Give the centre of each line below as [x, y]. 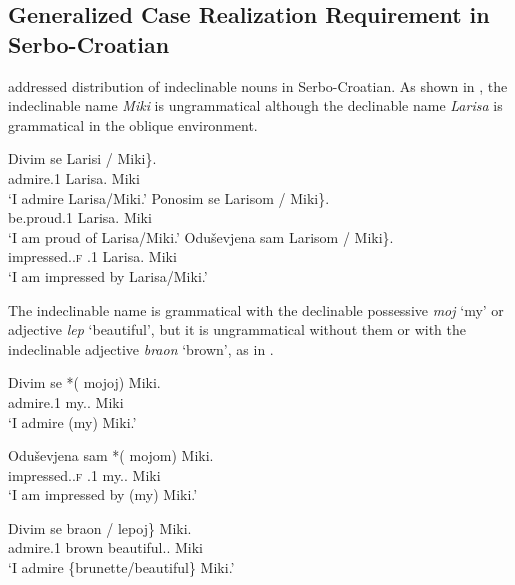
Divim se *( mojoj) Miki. [84, 382]
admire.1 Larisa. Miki [74, 177]
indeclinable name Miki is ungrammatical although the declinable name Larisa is [255, 105]
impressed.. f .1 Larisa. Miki [92, 256]
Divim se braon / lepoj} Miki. [100, 527]
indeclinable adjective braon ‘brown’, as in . [141, 348]
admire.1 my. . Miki [66, 401]
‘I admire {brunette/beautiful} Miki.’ [121, 567]
